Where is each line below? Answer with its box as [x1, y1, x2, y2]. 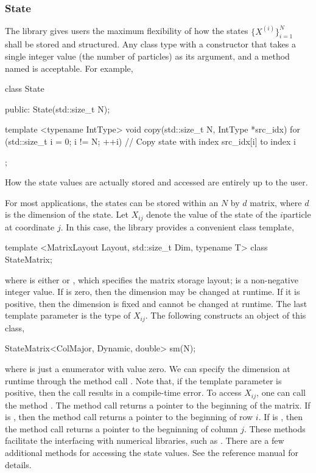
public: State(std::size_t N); [5, 102, 110, 115]
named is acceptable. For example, [5, 61, 133, 74]
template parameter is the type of [5, 309, 131, 322]
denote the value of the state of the [146, 208, 278, 221]
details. [5, 458, 32, 471]
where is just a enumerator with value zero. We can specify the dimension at [5, 362, 290, 375]
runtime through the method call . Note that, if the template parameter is [5, 374, 282, 387]
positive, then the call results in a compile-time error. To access [5, 386, 242, 399]
